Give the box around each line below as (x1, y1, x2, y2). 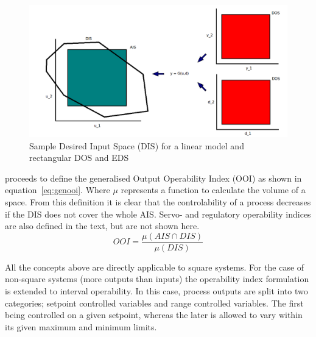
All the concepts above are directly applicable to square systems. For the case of (5, 260, 304, 273)
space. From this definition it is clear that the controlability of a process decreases (5, 195, 311, 208)
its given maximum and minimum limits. (5, 320, 157, 333)
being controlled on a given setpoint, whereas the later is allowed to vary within (5, 308, 303, 321)
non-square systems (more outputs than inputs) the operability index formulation (5, 272, 309, 285)
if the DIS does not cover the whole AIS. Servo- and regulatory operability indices (5, 207, 311, 220)
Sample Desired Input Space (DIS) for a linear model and (29, 139, 244, 152)
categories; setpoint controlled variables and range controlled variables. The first (5, 296, 304, 309)
